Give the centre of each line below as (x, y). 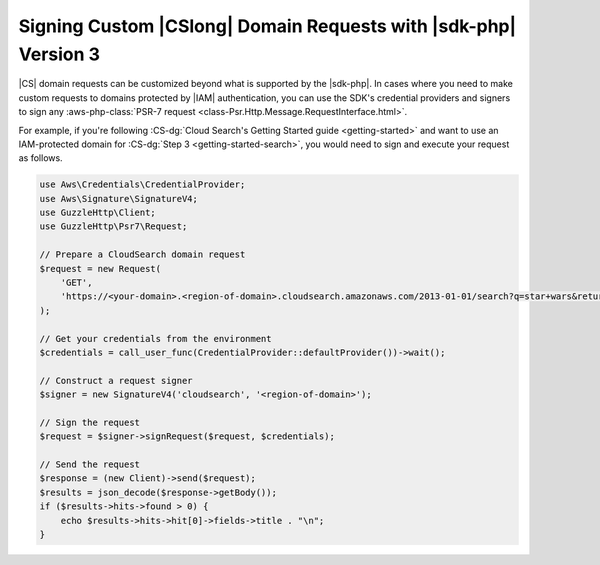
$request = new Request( (100, 268)
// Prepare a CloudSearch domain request (142, 254)
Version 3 (59, 54)
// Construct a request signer (116, 380)
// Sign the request (89, 422)
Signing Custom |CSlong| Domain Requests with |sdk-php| (267, 26)
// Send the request (89, 464)
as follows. (41, 158)
